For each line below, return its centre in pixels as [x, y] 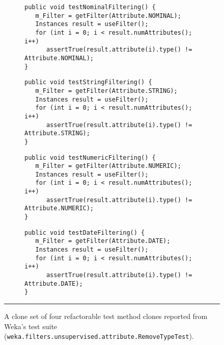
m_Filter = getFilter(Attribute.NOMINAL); [108, 16]
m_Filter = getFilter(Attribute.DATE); [103, 241]
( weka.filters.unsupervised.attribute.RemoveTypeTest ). [99, 336]
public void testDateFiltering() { [85, 232]
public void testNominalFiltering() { [90, 7]
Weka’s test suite [31, 326]
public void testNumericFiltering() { [90, 157]
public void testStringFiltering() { [88, 82]
